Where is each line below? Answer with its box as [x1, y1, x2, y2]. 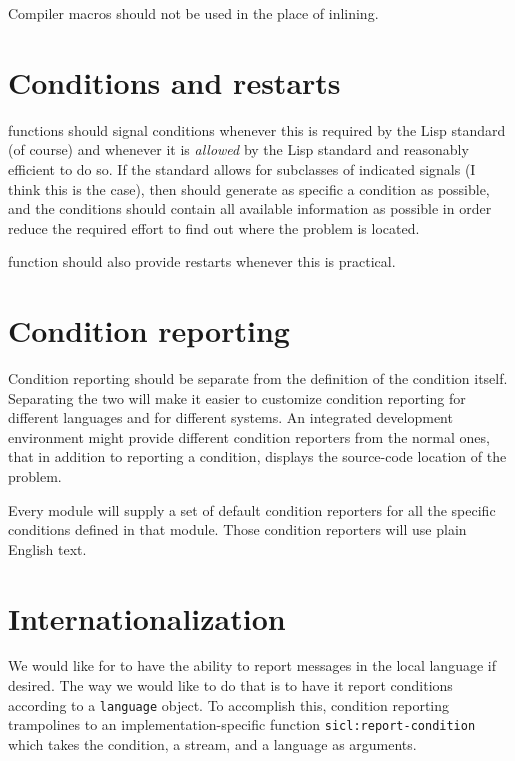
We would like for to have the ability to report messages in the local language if [8, 655, 496, 676]
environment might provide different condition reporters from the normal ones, [8, 426, 490, 447]
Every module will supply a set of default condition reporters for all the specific [8, 499, 496, 520]
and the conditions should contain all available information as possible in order [8, 198, 492, 219]
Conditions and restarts [8, 61, 341, 102]
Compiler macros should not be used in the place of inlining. [8, 3, 379, 23]
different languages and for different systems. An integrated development [8, 407, 453, 428]
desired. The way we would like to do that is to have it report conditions [8, 675, 453, 696]
